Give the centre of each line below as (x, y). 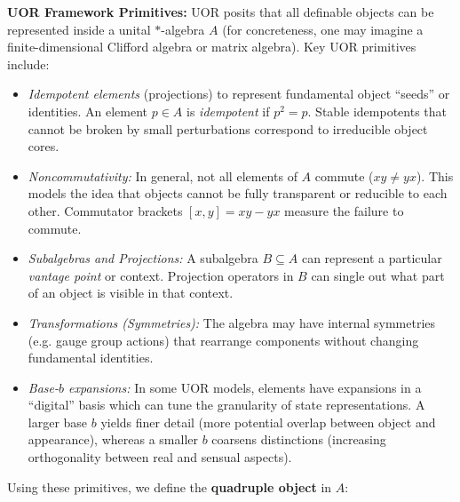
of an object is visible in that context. (131, 293)
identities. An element (88, 111)
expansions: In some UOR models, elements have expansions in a (245, 387)
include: (28, 64)
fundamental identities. (91, 358)
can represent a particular (372, 258)
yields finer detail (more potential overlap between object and (268, 422)
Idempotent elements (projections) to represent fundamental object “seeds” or (239, 94)
